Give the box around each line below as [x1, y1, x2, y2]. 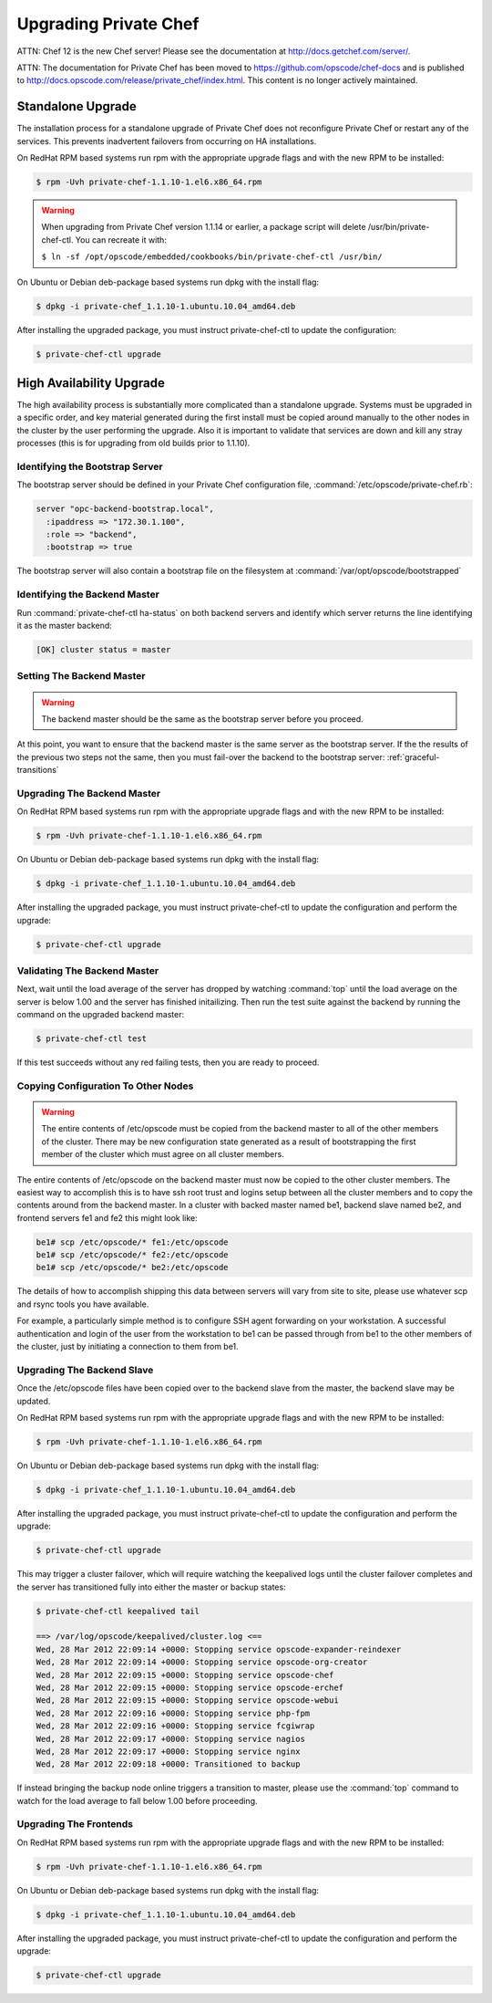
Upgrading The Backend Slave [16, 1363, 154, 1376]
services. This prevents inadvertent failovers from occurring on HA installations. [16, 135, 317, 146]
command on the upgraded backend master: [16, 1009, 185, 1020]
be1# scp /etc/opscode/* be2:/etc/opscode [36, 1262, 229, 1273]
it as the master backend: [16, 620, 113, 631]
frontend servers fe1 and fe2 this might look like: [16, 1212, 198, 1223]
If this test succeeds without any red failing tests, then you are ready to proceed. [16, 1057, 320, 1068]
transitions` [16, 765, 59, 776]
